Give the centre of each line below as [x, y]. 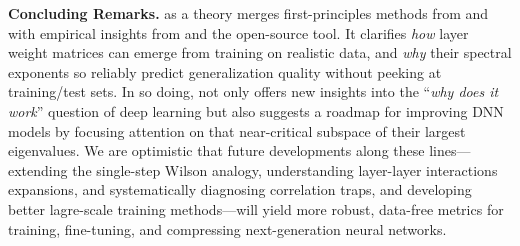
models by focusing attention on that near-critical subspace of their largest [237, 130]
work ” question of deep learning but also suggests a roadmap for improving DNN [256, 110]
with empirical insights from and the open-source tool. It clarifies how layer [238, 32]
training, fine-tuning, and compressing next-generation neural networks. [227, 228]
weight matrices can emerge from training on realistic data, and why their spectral [260, 52]
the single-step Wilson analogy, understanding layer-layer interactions [285, 169]
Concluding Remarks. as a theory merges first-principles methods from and [248, 13]
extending [38, 169]
